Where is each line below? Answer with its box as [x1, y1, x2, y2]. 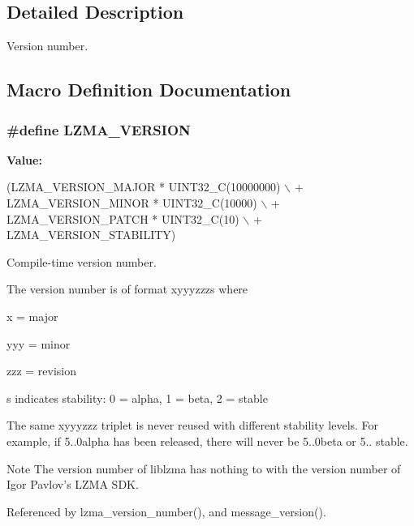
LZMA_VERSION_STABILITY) [6, 226, 176, 243]
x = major [6, 307, 58, 324]
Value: [6, 151, 42, 168]
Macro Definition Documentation [6, 77, 291, 102]
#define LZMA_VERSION [6, 119, 191, 139]
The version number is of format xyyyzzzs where [6, 280, 248, 297]
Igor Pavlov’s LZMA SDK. [6, 476, 139, 493]
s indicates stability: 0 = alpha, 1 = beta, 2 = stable [6, 389, 268, 406]
